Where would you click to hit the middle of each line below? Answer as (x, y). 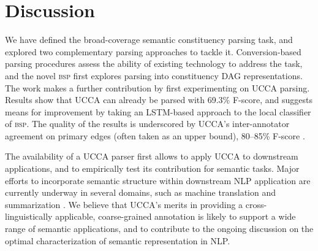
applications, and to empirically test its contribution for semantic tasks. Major (152, 168)
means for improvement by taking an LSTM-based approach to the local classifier (158, 111)
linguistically (29, 216)
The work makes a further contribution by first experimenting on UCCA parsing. (157, 87)
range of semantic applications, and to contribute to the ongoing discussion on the (159, 229)
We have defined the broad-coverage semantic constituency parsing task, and (149, 40)
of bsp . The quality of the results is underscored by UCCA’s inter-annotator (147, 124)
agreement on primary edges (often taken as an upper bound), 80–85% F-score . (155, 135)
